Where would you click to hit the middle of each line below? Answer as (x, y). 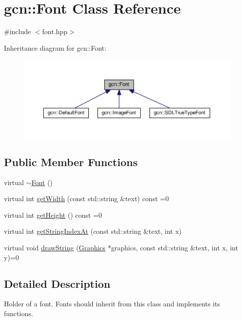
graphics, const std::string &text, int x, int (174, 248)
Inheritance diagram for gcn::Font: (55, 47)
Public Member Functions (71, 161)
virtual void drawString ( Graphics (55, 248)
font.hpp (55, 31)
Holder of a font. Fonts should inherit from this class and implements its (112, 304)
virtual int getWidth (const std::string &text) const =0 (86, 198)
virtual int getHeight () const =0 (53, 215)
